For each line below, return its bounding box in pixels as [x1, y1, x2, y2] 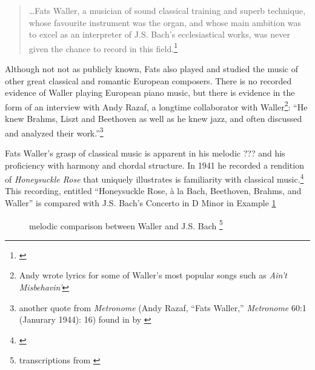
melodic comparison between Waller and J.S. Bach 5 [29, 217, 223, 232]
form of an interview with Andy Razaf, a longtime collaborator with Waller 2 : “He [5, 98, 308, 113]
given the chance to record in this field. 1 [28, 40, 177, 55]
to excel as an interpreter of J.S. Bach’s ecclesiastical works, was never [28, 28, 290, 41]
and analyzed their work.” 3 [5, 124, 104, 139]
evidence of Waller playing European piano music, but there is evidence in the [5, 86, 295, 99]
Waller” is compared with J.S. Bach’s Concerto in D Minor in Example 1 [5, 196, 276, 209]
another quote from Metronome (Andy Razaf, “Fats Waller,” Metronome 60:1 [19, 301, 307, 314]
